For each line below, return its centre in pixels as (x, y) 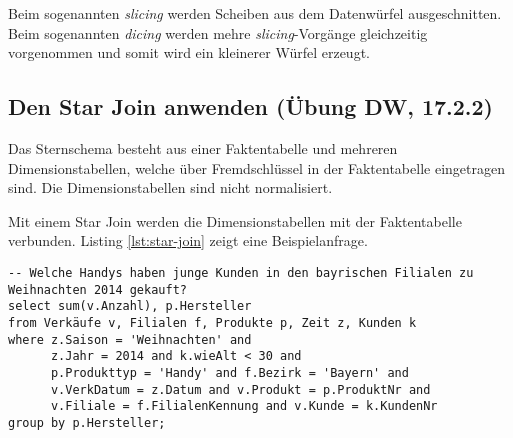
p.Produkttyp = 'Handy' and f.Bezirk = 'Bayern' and (229, 372)
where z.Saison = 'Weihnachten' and (130, 339)
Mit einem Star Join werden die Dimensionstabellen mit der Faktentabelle (235, 220)
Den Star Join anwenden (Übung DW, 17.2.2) (250, 106)
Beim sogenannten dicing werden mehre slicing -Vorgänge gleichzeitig (218, 32)
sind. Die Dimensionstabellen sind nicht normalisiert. (170, 187)
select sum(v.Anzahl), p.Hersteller (130, 306)
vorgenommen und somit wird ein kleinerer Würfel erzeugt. (189, 52)
